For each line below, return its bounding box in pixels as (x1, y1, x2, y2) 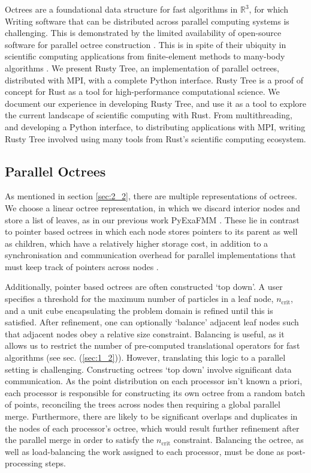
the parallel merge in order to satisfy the (5, 433, 154, 446)
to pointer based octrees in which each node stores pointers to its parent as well (5, 225, 298, 238)
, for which (249, 3, 288, 15)
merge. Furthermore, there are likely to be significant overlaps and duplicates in (5, 410, 298, 423)
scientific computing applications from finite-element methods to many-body (5, 50, 285, 62)
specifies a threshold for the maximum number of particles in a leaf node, (5, 292, 274, 305)
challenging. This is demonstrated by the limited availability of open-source (5, 26, 282, 39)
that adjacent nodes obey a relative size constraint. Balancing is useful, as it (5, 327, 285, 340)
